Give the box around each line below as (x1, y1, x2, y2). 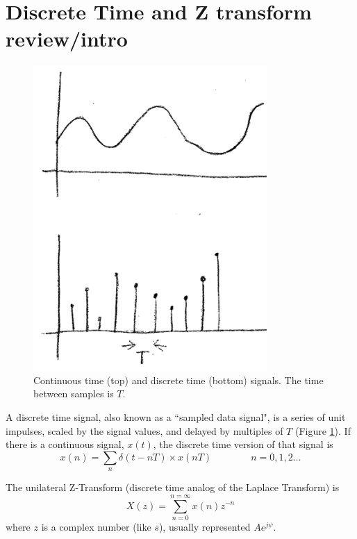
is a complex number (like (41, 519, 151, 533)
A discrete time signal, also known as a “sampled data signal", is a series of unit (6, 409, 346, 424)
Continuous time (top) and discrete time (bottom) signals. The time (33, 372, 324, 387)
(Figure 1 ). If (294, 423, 351, 438)
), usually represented (158, 519, 251, 533)
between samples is (33, 386, 114, 401)
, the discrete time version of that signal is (153, 437, 333, 451)
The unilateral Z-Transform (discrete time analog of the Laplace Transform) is (6, 480, 340, 495)
